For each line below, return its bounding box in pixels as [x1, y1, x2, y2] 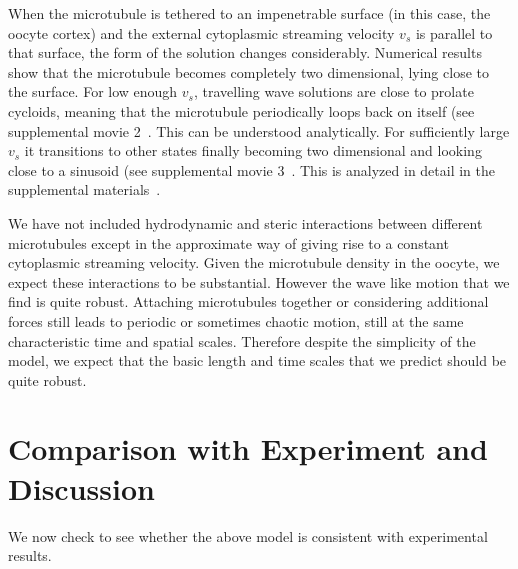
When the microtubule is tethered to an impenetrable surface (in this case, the [8, 3, 491, 23]
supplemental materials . [8, 179, 161, 200]
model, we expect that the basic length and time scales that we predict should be [8, 350, 507, 371]
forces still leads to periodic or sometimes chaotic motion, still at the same [8, 310, 464, 331]
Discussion [8, 467, 155, 508]
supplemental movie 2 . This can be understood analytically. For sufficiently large [8, 120, 510, 141]
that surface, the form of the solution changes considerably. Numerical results [8, 42, 482, 63]
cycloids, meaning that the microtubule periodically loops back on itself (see [8, 100, 475, 121]
